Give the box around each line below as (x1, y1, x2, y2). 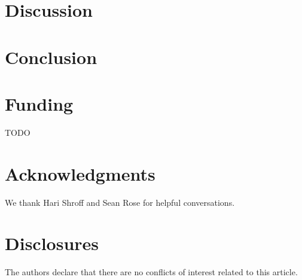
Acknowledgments (5, 161, 155, 185)
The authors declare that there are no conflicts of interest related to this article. (5, 266, 298, 278)
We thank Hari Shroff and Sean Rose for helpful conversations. (5, 196, 235, 208)
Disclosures (5, 231, 99, 255)
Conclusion (5, 44, 97, 69)
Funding (5, 91, 74, 115)
